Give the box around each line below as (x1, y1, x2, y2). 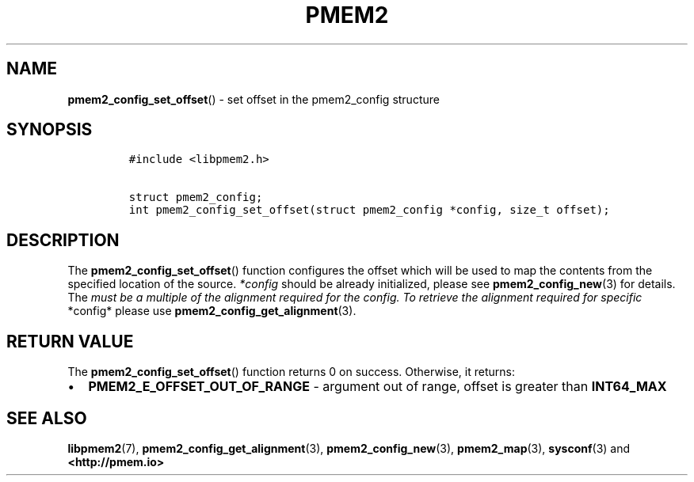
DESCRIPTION (6, 230, 120, 250)
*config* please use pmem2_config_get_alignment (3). (67, 304, 357, 318)
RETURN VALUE (6, 331, 134, 351)
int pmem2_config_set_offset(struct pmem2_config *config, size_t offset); (128, 203, 610, 217)
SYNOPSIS (6, 120, 93, 140)
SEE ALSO (6, 408, 87, 428)
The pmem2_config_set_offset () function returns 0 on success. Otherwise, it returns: (67, 365, 515, 379)
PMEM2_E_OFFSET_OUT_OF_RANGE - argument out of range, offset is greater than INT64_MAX (88, 378, 667, 395)
